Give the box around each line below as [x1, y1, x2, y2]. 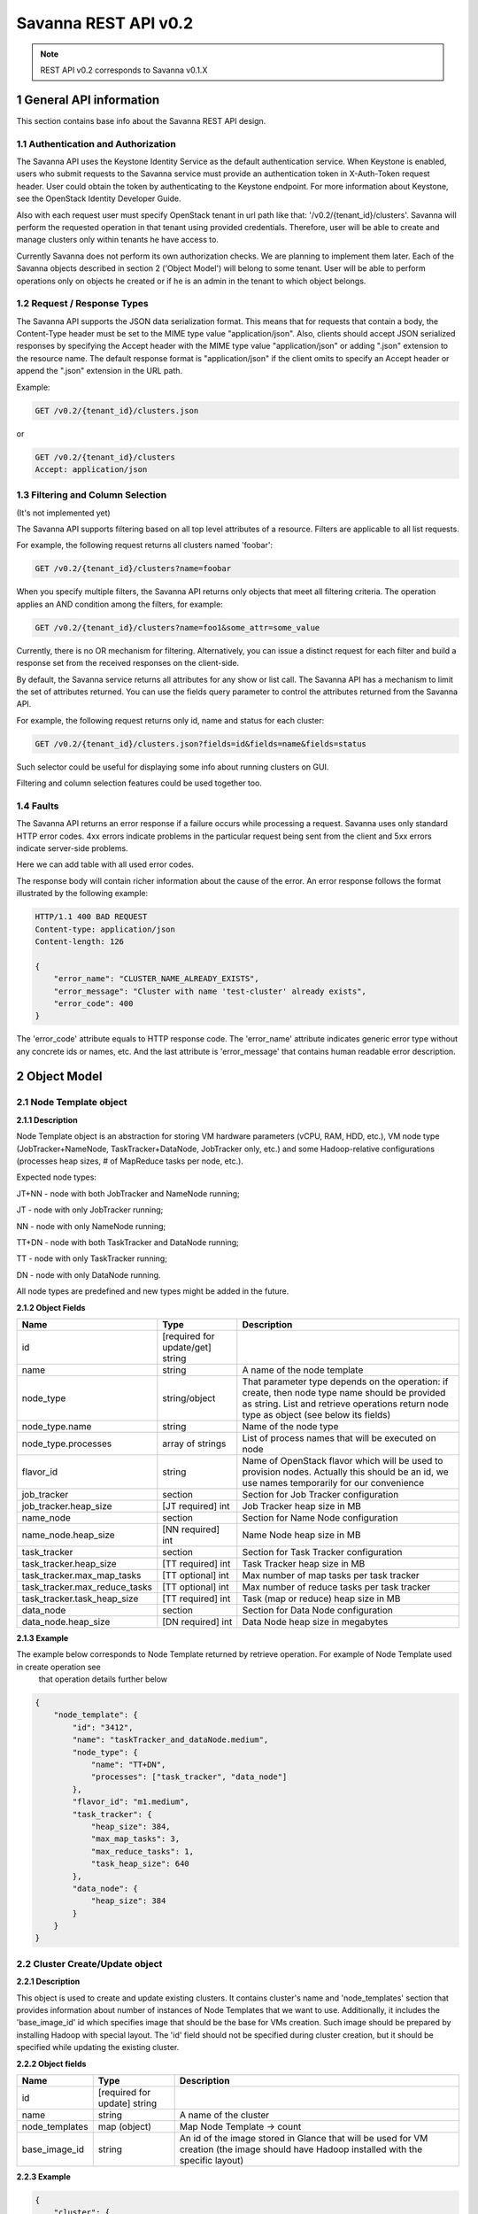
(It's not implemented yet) [16, 507, 111, 518]
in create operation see [16, 1661, 101, 1672]
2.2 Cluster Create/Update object [16, 1957, 163, 1970]
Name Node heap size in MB [242, 1529, 361, 1541]
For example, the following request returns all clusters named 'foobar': [16, 540, 274, 551]
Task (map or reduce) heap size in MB [242, 1592, 401, 1605]
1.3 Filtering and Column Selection [16, 489, 167, 501]
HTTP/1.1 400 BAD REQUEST [35, 912, 148, 922]
